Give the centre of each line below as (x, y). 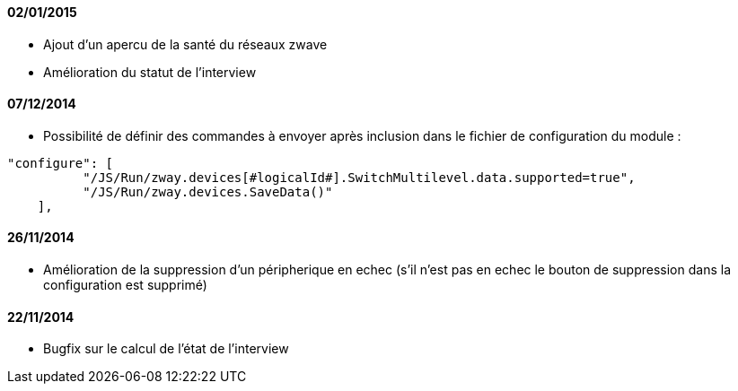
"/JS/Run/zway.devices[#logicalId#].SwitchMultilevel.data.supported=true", (359, 177)
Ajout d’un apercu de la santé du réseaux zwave (185, 44)
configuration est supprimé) (125, 285)
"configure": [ (61, 163)
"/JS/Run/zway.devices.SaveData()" (208, 191)
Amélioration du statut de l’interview (150, 72)
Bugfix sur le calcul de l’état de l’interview (166, 349)
